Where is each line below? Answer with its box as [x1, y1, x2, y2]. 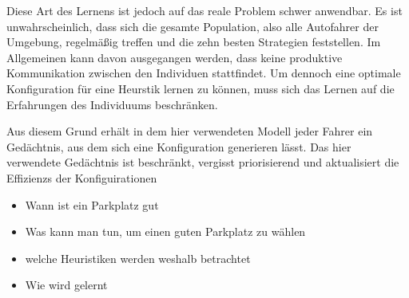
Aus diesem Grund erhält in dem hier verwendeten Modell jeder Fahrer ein [6, 123, 373, 139]
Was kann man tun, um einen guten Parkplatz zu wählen [25, 223, 306, 240]
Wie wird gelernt [25, 276, 108, 293]
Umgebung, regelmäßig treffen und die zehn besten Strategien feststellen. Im [6, 33, 381, 50]
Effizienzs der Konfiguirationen [6, 169, 157, 186]
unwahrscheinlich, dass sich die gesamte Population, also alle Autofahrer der [6, 18, 379, 34]
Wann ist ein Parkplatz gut [25, 196, 159, 213]
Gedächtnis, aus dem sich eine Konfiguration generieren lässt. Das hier [6, 138, 351, 155]
